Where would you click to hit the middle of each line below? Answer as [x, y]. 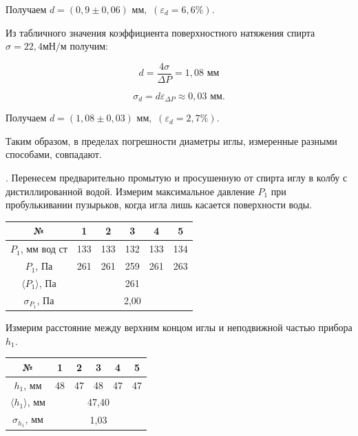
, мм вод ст [44, 249]
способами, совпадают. [54, 154]
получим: [89, 46]
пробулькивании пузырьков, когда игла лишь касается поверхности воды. [159, 205]
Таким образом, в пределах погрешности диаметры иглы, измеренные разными [171, 140]
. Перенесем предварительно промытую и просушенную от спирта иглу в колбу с [177, 178]
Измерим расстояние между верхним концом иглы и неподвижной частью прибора [179, 327]
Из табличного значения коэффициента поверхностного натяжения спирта [160, 32]
